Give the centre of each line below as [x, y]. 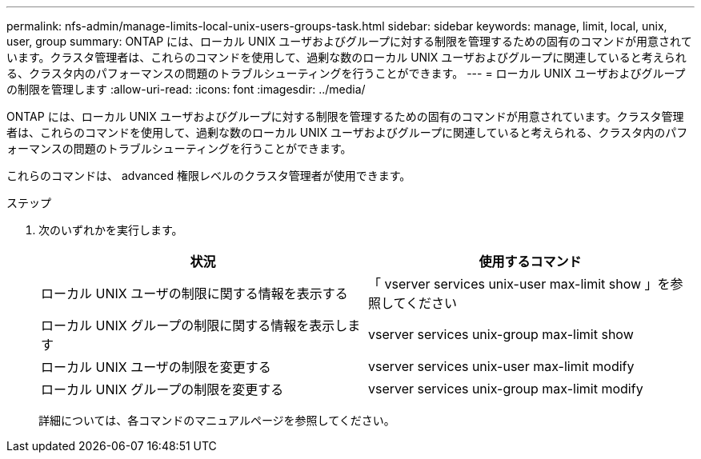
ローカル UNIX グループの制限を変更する [162, 389]
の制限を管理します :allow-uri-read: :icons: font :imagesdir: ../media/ [186, 89]
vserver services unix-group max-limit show [501, 334]
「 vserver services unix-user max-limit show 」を [519, 284]
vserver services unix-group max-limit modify [506, 389]
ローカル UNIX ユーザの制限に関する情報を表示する [194, 293]
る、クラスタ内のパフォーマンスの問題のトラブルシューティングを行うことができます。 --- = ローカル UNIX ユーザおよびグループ [346, 73]
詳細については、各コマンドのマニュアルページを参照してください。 [217, 420]
